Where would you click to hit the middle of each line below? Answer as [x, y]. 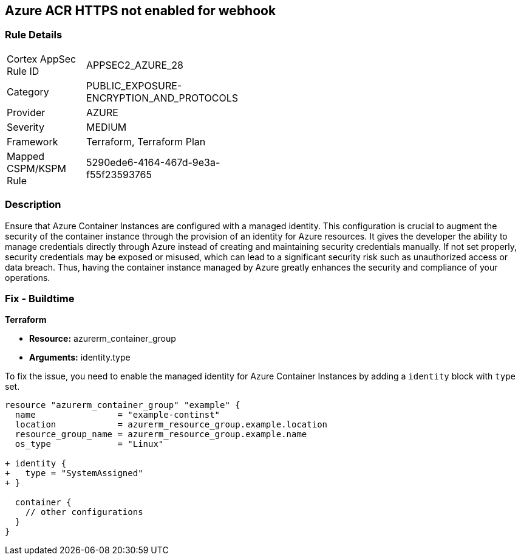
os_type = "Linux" [89, 444]
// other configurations [84, 512]
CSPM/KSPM [36, 168]
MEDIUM [107, 127]
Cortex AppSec [42, 59]
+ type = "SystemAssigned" [74, 473]
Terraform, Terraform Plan [146, 141]
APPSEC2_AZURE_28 [135, 65]
